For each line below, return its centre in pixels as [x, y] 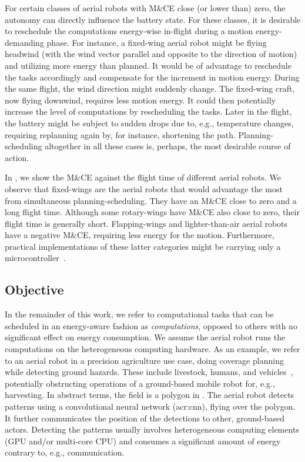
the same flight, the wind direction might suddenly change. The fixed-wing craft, [150, 88]
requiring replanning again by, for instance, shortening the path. [120, 134]
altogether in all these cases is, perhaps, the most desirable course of [168, 146]
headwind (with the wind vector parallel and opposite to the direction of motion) [151, 54]
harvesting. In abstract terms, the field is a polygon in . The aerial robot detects [150, 395]
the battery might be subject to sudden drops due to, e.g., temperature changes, [149, 123]
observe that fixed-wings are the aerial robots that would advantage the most [144, 188]
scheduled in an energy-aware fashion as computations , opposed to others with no [151, 325]
